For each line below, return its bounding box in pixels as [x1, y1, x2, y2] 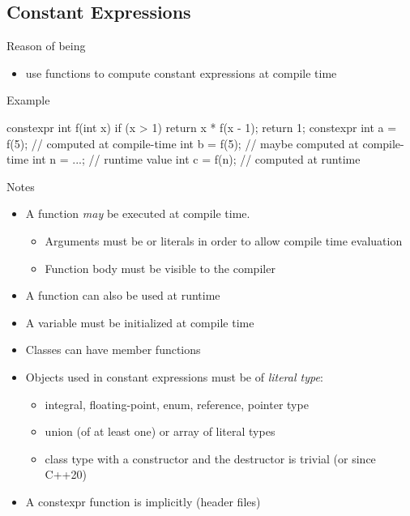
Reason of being [6, 37, 86, 54]
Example [6, 92, 50, 109]
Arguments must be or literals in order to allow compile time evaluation [45, 232, 403, 249]
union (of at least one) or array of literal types [45, 423, 275, 440]
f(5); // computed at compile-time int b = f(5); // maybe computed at [6, 134, 359, 151]
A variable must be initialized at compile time [25, 313, 254, 330]
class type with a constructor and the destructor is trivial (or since [45, 450, 376, 467]
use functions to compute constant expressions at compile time [25, 64, 337, 81]
